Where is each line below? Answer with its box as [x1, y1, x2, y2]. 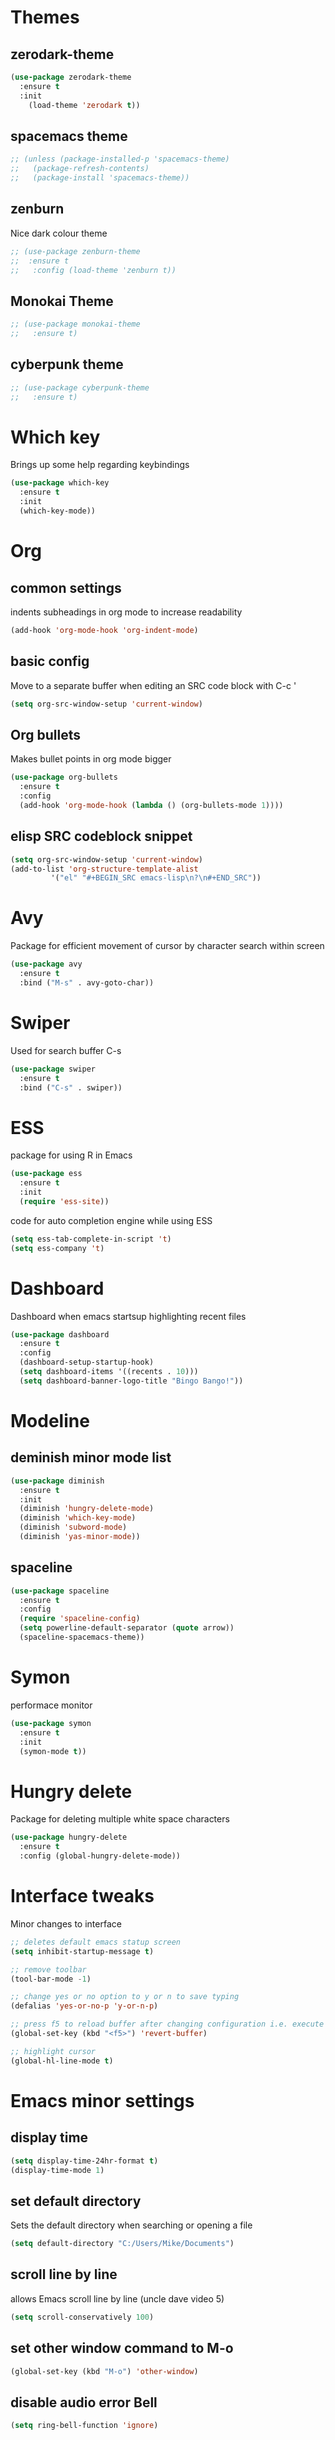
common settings [10, 579, 122, 596]
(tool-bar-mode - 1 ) [10, 1974, 92, 1984]
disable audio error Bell [10, 2394, 158, 2411]
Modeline [10, 1409, 90, 1432]
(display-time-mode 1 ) [10, 2165, 105, 2175]
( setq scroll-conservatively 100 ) [10, 2312, 155, 2322]
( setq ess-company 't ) [10, 1243, 105, 1253]
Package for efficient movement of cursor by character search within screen [10, 940, 325, 952]
